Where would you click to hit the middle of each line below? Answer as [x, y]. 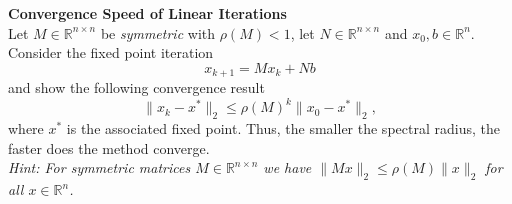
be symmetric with [158, 32]
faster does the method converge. [109, 147]
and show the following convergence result [136, 87]
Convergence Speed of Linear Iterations [147, 13]
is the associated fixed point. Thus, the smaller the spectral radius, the [283, 128]
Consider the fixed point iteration [111, 52]
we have [287, 167]
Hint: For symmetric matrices [99, 167]
